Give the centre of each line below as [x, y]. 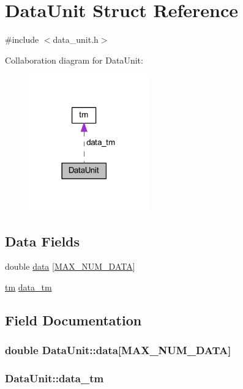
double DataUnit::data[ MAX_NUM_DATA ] [118, 350]
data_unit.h [76, 39]
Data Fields [43, 241]
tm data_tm [28, 287]
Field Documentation [73, 320]
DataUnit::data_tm [54, 378]
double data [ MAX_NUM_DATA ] [70, 266]
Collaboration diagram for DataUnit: [74, 60]
